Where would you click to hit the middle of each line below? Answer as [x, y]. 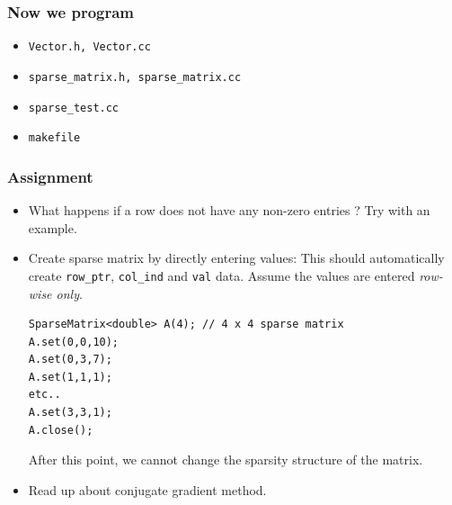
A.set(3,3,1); [70, 413]
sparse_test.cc [74, 108]
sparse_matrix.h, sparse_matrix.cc [135, 77]
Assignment [50, 176]
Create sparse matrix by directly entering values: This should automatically [236, 258]
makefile [54, 138]
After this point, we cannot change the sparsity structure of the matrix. [226, 460]
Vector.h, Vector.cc [89, 47]
